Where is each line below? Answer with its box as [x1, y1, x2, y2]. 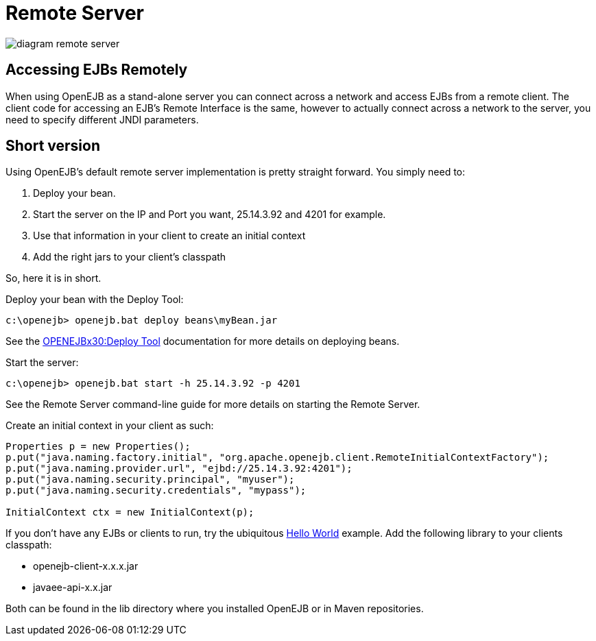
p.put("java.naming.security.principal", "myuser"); [5, 474, 295, 485]
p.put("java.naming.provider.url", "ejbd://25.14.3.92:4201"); [5, 463, 353, 474]
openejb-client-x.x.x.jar [33, 560, 139, 572]
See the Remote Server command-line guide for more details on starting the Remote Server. [5, 398, 420, 411]
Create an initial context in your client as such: [5, 420, 214, 432]
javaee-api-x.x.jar [33, 581, 112, 594]
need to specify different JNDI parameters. [5, 113, 199, 125]
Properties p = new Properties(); [5, 441, 191, 452]
